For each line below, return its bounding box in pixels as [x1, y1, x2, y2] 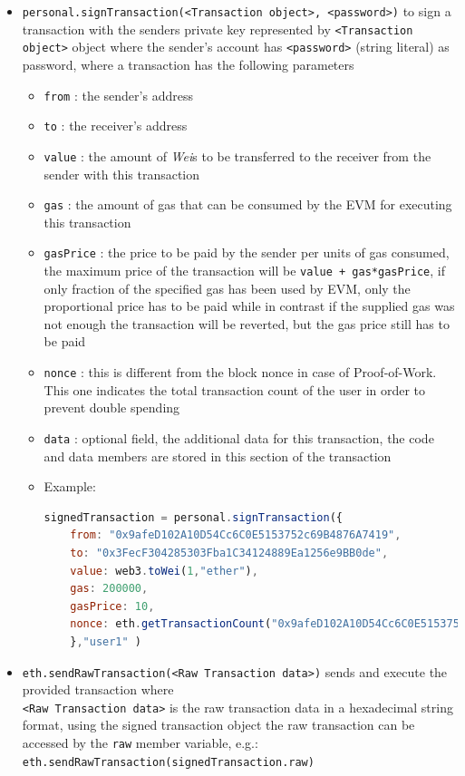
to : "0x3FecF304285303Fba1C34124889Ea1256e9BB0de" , [70, 546, 389, 559]
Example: [44, 477, 96, 496]
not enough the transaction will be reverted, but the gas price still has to [44, 314, 450, 333]
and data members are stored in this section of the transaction [44, 446, 392, 465]
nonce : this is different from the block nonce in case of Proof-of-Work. [44, 363, 437, 382]
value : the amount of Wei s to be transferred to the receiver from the [44, 146, 431, 165]
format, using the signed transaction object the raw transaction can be [22, 715, 415, 734]
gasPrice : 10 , [70, 599, 155, 613]
